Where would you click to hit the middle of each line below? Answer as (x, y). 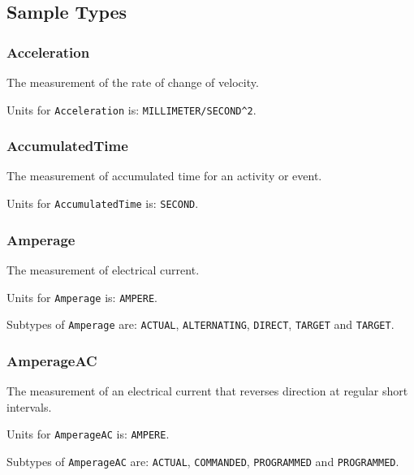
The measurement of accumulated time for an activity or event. (164, 176)
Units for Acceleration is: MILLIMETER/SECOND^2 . (132, 109)
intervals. (29, 406)
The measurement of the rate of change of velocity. (133, 82)
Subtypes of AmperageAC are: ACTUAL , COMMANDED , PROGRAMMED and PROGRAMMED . (203, 461)
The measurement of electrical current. (103, 269)
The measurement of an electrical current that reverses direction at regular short (207, 391)
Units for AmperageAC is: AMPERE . (88, 434)
